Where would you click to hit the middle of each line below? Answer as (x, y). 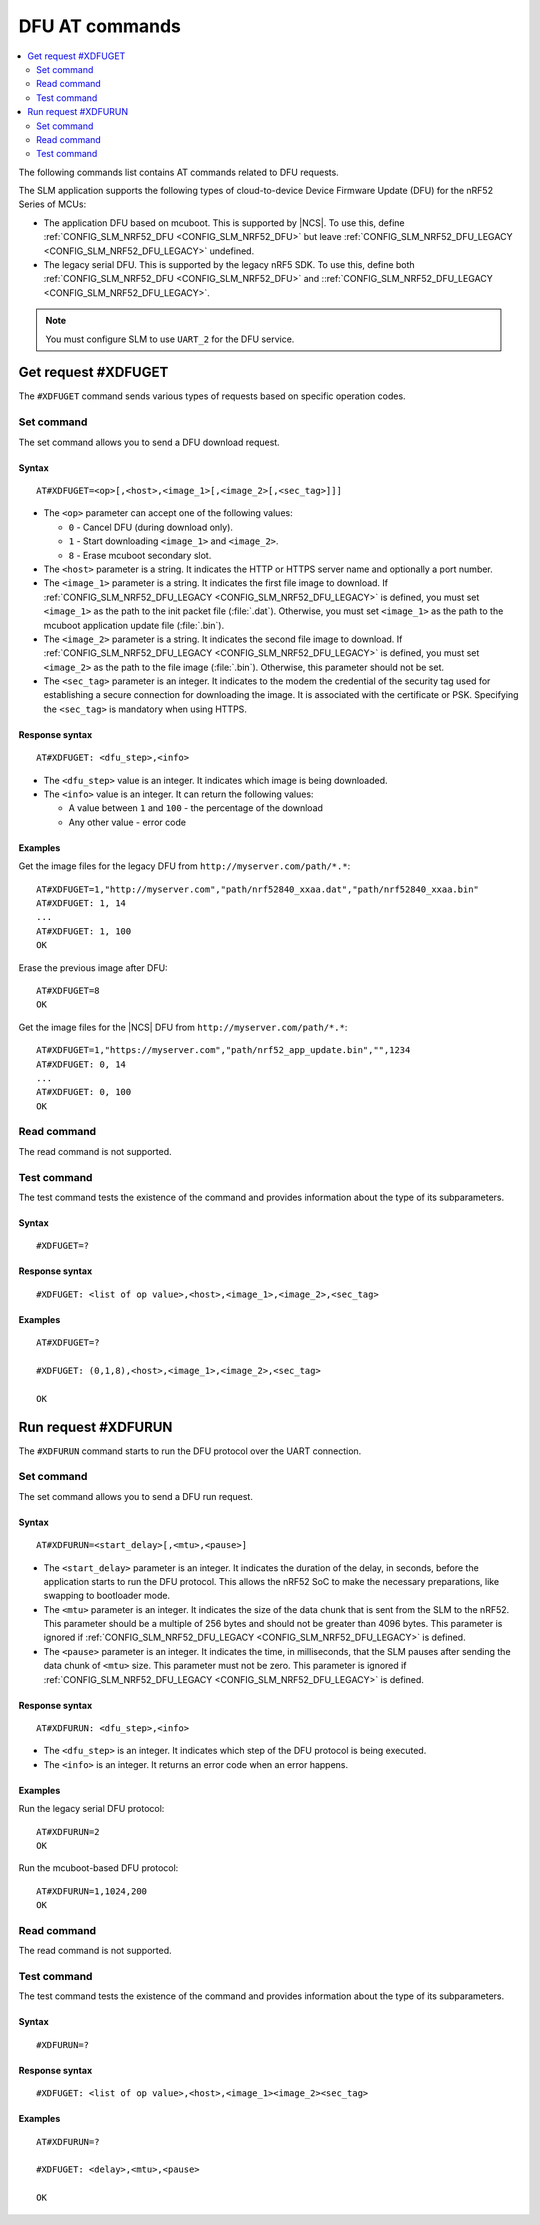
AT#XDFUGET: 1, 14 (81, 903)
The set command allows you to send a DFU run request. (136, 1496)
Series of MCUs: (52, 204)
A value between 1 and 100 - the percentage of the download (196, 808)
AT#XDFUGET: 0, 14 (81, 1064)
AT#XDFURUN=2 (68, 1831)
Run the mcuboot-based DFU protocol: (98, 1868)
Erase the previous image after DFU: (93, 967)
